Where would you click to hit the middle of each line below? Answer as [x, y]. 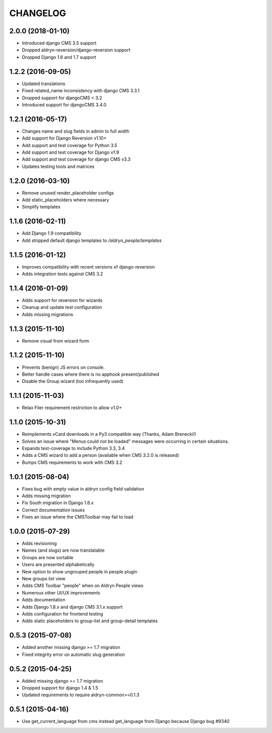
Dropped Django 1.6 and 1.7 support [59, 57]
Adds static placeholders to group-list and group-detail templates [90, 621]
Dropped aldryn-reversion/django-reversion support [76, 50]
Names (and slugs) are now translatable [63, 550]
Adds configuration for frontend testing [62, 614]
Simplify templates [41, 207]
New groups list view [44, 579]
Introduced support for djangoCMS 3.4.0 [64, 105]
